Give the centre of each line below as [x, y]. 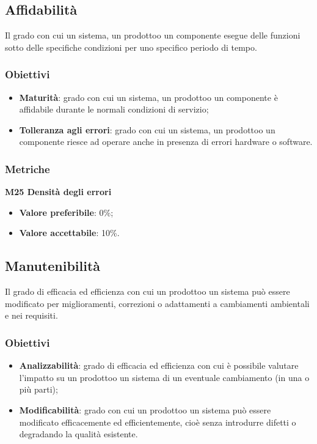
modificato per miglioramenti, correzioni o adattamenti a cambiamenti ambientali [157, 303]
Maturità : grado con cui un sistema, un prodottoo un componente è [148, 97]
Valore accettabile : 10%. [69, 233]
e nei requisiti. [31, 315]
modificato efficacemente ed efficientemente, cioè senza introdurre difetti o [158, 422]
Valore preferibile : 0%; [66, 212]
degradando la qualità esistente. [78, 434]
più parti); [38, 389]
